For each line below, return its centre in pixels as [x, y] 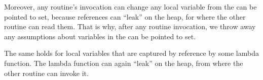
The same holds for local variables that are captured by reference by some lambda [131, 53]
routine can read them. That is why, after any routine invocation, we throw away [130, 26]
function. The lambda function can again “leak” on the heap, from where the [124, 63]
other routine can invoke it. [46, 73]
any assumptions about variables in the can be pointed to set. [100, 36]
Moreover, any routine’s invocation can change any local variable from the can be [130, 7]
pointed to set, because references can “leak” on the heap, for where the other [125, 16]
